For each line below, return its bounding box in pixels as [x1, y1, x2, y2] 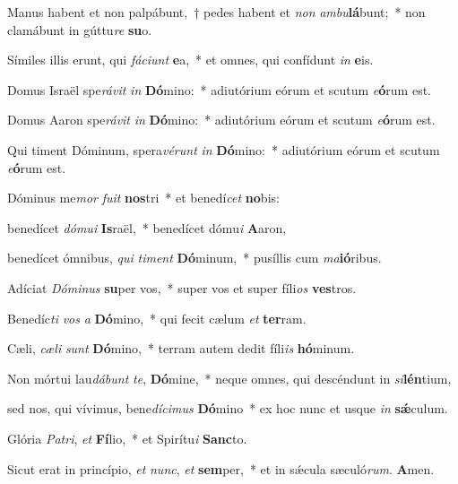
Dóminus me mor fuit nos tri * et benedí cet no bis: [7, 188, 280, 207]
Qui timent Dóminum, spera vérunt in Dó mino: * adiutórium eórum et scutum [7, 140, 440, 159]
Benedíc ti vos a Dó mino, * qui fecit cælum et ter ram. [7, 308, 307, 327]
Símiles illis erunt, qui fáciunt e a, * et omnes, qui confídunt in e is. [7, 50, 374, 69]
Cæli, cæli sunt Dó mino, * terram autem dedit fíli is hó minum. [7, 339, 355, 358]
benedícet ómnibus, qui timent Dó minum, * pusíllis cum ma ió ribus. [7, 248, 382, 267]
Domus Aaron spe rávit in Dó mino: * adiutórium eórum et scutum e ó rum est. [7, 110, 436, 129]
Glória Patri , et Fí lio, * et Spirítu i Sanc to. [7, 428, 247, 447]
